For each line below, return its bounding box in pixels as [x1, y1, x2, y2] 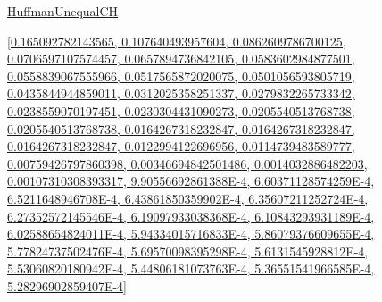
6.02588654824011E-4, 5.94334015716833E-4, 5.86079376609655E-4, [7, 224, 375, 243]
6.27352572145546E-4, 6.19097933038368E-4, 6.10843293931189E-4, [7, 206, 375, 225]
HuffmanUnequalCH [7, 2, 119, 20]
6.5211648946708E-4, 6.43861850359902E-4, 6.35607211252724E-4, [7, 189, 369, 207]
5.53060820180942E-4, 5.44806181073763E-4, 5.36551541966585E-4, [7, 259, 375, 278]
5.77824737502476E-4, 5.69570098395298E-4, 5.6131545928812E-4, [7, 241, 369, 260]
